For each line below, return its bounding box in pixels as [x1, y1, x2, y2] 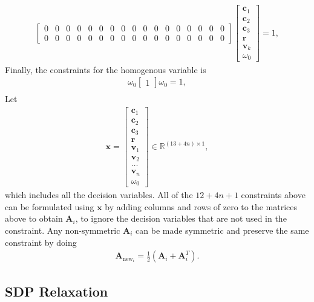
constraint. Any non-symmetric [5, 224, 120, 237]
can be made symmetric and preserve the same [136, 224, 309, 237]
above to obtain [5, 212, 63, 225]
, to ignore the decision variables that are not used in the [75, 212, 287, 225]
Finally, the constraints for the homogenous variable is [5, 63, 206, 75]
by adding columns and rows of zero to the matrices [105, 200, 298, 213]
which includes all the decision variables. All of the [5, 188, 193, 201]
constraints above [241, 188, 306, 201]
